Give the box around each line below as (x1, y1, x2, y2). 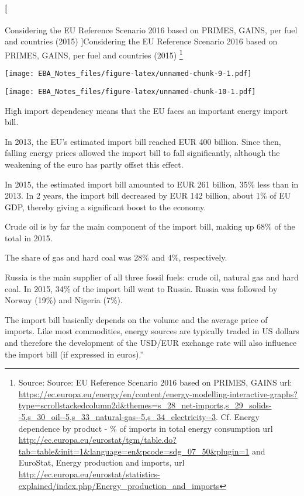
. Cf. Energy (215, 411, 260, 423)
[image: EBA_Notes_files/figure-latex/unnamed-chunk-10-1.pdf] (5, 87, 256, 96)
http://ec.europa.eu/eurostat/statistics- (18, 467, 160, 480)
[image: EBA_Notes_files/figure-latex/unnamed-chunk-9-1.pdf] (5, 70, 252, 78)
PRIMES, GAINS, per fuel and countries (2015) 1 (5, 47, 183, 61)
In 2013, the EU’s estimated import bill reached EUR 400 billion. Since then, (5, 135, 281, 147)
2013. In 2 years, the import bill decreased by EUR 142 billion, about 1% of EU (5, 189, 291, 202)
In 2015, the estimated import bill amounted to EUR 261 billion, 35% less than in (5, 178, 299, 190)
